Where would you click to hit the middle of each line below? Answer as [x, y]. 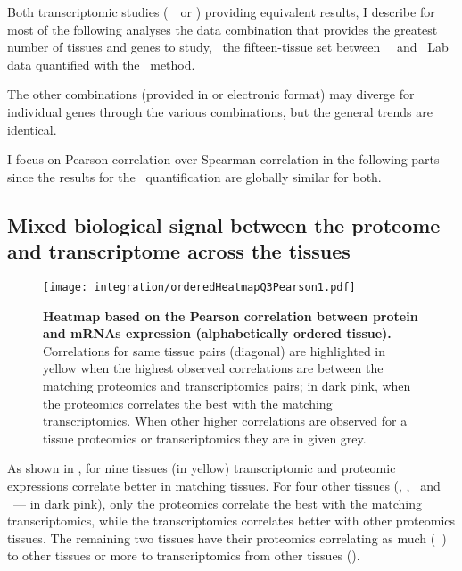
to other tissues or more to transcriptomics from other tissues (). [184, 555]
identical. [32, 129]
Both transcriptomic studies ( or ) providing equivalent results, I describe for [221, 12]
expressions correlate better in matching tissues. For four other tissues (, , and [224, 485]
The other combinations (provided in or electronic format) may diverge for [211, 94]
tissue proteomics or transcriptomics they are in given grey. [205, 438]
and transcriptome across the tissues [179, 251]
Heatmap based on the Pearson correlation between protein [231, 315]
